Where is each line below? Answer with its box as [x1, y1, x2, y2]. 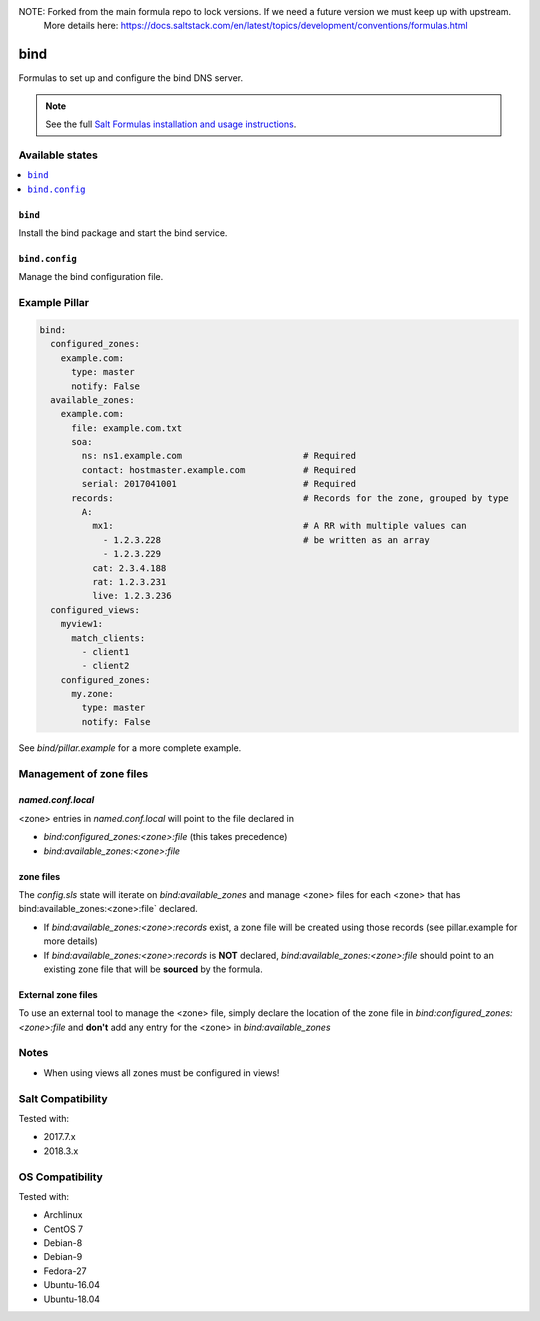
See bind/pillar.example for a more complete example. [18, 741, 242, 754]
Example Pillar [18, 296, 90, 310]
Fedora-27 [43, 1265, 87, 1277]
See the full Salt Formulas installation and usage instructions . [45, 118, 297, 130]
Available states [18, 148, 99, 162]
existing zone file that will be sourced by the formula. [43, 963, 264, 975]
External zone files [18, 988, 99, 1000]
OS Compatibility [18, 1170, 104, 1184]
